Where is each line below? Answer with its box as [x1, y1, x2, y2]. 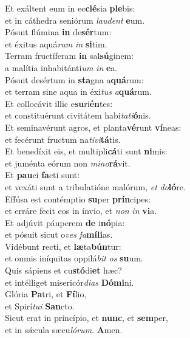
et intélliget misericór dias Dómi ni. [5, 275, 134, 288]
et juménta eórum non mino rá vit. [5, 156, 131, 169]
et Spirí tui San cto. [5, 299, 75, 312]
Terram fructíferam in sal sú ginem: [5, 49, 134, 62]
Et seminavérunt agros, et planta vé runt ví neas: [5, 120, 182, 133]
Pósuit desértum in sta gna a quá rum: [5, 73, 144, 86]
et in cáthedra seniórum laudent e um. [5, 13, 145, 26]
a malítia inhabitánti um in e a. [5, 61, 118, 74]
